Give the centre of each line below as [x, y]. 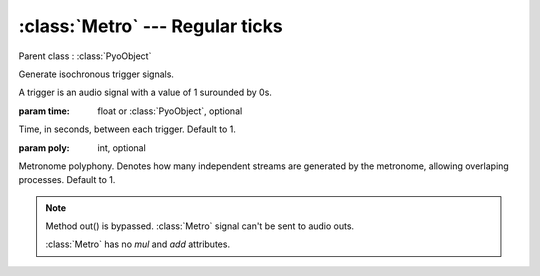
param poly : [44, 147]
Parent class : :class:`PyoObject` [85, 56]
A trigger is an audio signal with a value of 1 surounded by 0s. [145, 92]
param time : [44, 111]
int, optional [122, 147]
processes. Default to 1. [67, 180]
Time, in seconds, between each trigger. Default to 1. [127, 129]
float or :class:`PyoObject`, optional [170, 111]
